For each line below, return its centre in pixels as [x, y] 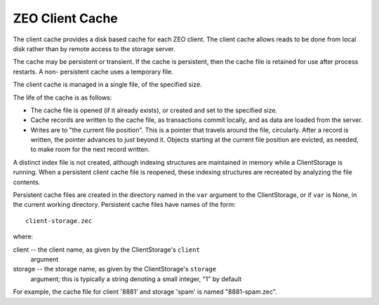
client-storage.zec [59, 221]
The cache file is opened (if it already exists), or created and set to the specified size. [154, 110]
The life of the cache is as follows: [62, 97]
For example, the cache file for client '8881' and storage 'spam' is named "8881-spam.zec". [145, 292]
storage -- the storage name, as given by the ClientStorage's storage [115, 269]
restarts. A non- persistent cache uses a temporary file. [93, 72]
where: [23, 237]
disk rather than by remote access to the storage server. [94, 48]
